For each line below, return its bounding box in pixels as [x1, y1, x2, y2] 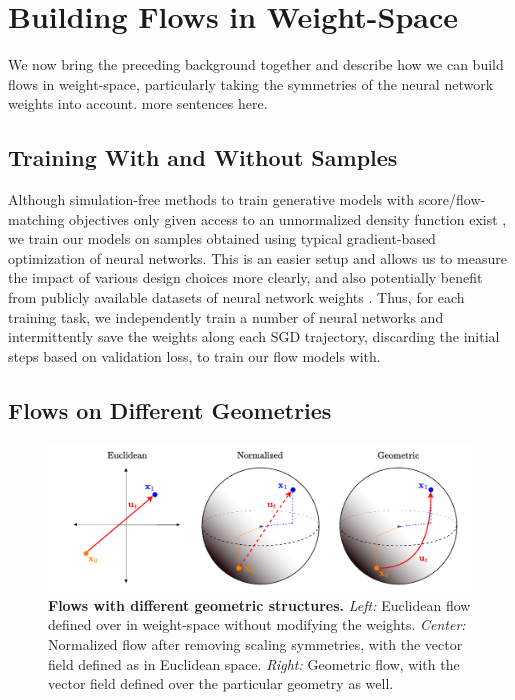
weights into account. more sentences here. [8, 93, 268, 114]
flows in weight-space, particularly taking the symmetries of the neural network [8, 73, 494, 94]
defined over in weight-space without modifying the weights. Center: [48, 614, 466, 635]
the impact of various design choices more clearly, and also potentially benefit [8, 267, 483, 288]
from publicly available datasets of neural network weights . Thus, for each [8, 287, 465, 308]
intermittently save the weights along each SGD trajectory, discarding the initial [8, 326, 500, 347]
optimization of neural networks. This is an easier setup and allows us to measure [8, 247, 507, 268]
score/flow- [418, 189, 486, 210]
